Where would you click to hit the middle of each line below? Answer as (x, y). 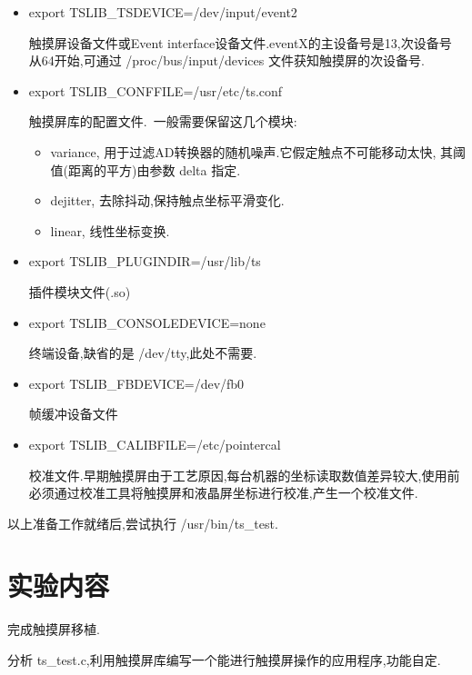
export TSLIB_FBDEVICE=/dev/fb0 (136, 383)
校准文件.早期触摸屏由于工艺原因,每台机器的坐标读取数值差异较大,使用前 (244, 475)
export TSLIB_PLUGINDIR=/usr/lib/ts (145, 261)
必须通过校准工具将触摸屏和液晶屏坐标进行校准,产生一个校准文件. (223, 493)
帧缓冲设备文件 (73, 414)
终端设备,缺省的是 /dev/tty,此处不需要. (143, 353)
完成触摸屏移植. (54, 629)
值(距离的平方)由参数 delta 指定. (146, 169)
